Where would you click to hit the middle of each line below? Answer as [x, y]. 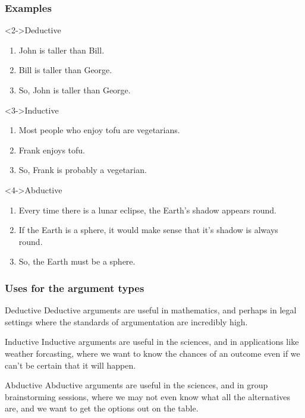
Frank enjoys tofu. [52, 150]
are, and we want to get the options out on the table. [102, 408]
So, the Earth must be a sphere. [77, 261]
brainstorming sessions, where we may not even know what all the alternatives [148, 396]
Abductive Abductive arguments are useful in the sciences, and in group [136, 385]
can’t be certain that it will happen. [70, 365]
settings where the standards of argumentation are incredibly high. [126, 321]
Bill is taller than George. [65, 70]
